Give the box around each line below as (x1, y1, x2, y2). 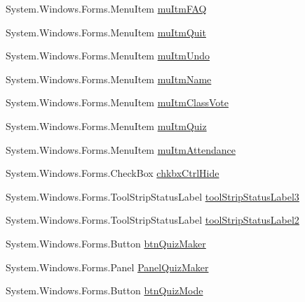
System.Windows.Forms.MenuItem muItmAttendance (6, 142, 236, 157)
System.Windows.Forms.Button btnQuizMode (6, 283, 203, 298)
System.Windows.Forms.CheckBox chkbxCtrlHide (6, 166, 219, 180)
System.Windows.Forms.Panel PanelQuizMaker (6, 259, 209, 274)
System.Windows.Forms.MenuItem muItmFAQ (6, 1, 207, 15)
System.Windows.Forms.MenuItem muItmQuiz (6, 118, 207, 133)
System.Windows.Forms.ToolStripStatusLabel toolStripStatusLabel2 (6, 213, 299, 227)
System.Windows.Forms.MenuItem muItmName (6, 71, 212, 86)
